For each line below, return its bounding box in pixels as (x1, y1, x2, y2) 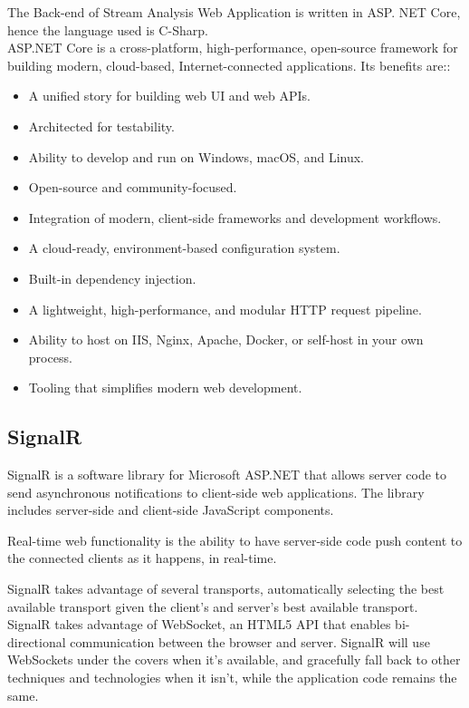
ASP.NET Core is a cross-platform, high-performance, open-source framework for (7, 38, 458, 57)
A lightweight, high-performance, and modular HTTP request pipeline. (28, 299, 422, 318)
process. (28, 347, 72, 366)
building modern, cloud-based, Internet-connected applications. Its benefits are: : (7, 55, 451, 74)
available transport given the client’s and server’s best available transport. (7, 596, 418, 616)
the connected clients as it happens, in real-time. (7, 548, 277, 567)
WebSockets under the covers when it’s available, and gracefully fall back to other (7, 650, 461, 669)
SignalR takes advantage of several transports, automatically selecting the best (7, 579, 445, 598)
